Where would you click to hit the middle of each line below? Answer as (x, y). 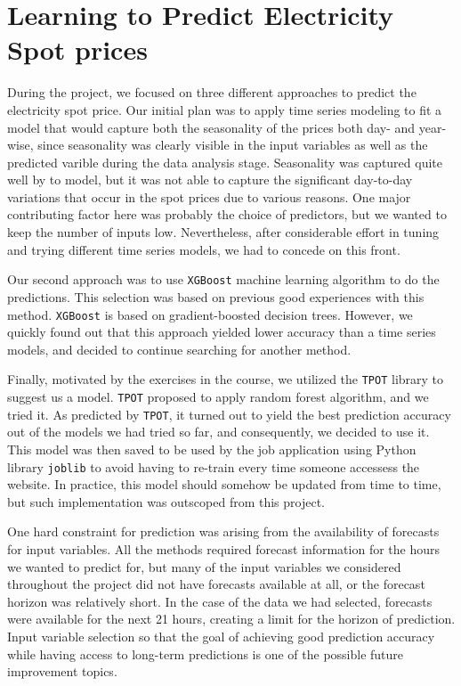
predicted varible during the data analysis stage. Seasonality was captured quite (225, 162)
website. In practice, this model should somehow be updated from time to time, (224, 484)
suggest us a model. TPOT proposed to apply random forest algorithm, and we (218, 396)
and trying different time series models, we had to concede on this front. (204, 249)
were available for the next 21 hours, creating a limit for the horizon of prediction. (231, 619)
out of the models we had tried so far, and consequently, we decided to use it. (218, 432)
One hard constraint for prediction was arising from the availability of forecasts (223, 531)
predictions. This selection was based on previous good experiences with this (216, 296)
